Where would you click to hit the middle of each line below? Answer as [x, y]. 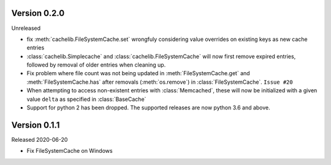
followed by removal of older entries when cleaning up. [96, 65]
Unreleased [26, 28]
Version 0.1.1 [36, 125]
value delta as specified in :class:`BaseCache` [86, 99]
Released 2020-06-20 [40, 139]
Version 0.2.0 [38, 13]
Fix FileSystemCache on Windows [70, 151]
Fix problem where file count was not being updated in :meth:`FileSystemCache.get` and [139, 73]
